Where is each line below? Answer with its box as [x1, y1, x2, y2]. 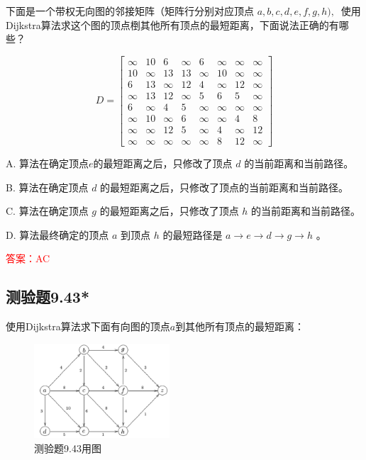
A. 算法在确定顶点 [6, 156, 89, 171]
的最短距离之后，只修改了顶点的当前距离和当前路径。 [100, 179, 349, 194]
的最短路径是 [162, 227, 223, 242]
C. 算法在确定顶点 [6, 203, 89, 218]
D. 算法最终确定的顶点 [6, 227, 109, 242]
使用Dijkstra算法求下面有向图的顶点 [6, 319, 170, 334]
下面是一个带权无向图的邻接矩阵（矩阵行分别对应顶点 [6, 4, 254, 18]
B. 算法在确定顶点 [6, 179, 89, 194]
